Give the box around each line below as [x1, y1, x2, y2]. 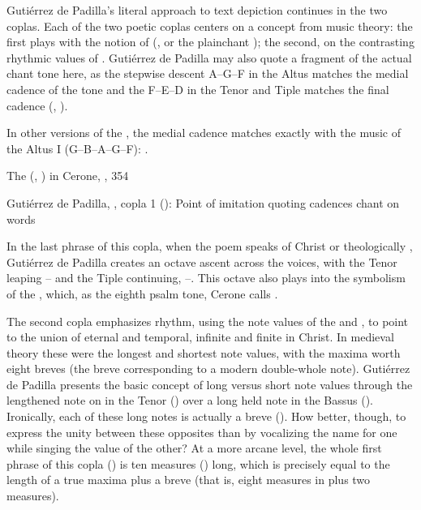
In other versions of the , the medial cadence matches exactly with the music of [6, 124, 402, 141]
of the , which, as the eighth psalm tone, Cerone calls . [6, 285, 278, 302]
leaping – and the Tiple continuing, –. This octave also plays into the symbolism [6, 269, 406, 286]
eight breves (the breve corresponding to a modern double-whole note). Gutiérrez [6, 360, 410, 377]
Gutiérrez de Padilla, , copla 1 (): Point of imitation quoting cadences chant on [6, 194, 400, 211]
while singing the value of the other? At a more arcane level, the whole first [6, 439, 382, 456]
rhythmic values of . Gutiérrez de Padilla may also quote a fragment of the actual [6, 49, 412, 66]
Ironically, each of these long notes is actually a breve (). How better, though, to [6, 408, 406, 425]
